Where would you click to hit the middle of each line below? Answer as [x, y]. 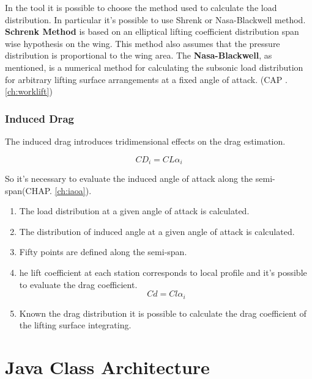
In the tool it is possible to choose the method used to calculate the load [141, 7]
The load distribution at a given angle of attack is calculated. [134, 211]
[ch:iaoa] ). [73, 190]
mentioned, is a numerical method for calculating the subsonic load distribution [154, 67]
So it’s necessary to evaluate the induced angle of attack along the [129, 179]
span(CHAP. [28, 190]
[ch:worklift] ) [29, 91]
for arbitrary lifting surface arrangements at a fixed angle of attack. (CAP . [146, 79]
